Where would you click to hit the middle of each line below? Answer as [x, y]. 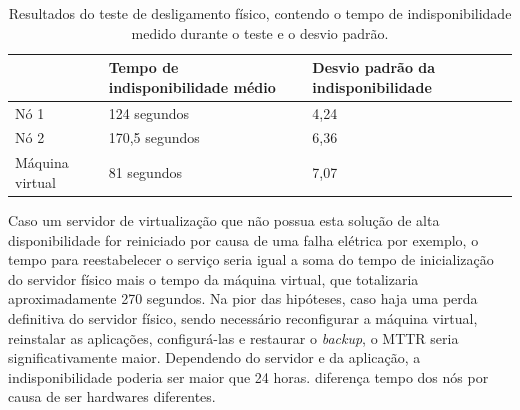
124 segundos [148, 112]
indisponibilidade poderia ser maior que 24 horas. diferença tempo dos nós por [248, 376]
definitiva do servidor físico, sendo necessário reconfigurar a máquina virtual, [243, 317]
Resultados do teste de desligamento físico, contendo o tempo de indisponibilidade [260, 13]
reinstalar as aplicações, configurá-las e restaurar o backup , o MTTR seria [233, 337]
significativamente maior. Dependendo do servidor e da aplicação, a [214, 357]
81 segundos [145, 172]
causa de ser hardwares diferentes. [112, 396]
